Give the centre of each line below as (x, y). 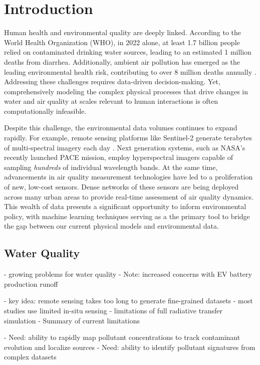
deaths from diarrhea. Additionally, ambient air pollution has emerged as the (122, 61)
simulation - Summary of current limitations (72, 320)
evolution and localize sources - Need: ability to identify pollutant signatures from (130, 347)
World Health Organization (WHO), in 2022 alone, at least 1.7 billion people (122, 42)
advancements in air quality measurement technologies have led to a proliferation (128, 177)
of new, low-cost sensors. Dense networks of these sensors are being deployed (121, 187)
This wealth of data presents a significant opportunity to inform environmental (125, 206)
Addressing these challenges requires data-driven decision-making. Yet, (112, 81)
